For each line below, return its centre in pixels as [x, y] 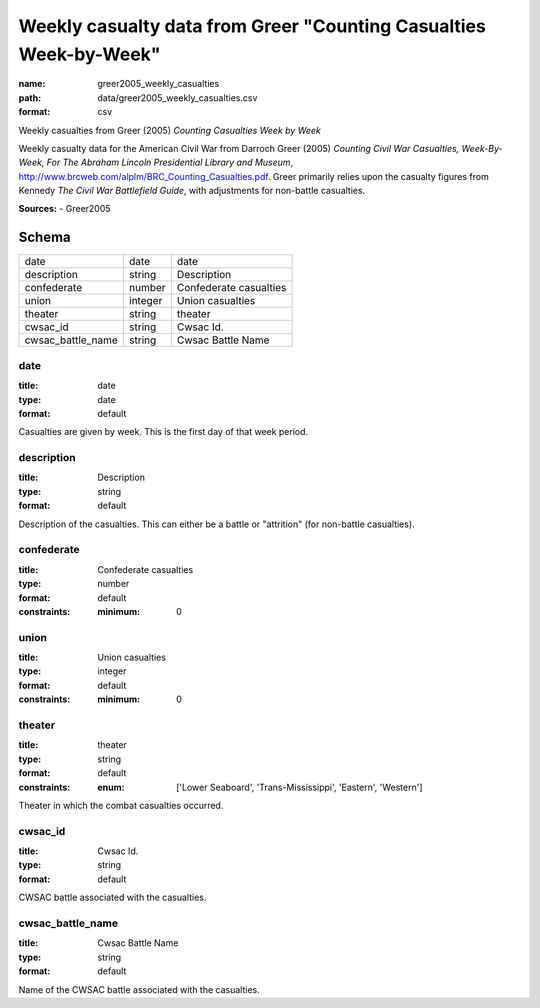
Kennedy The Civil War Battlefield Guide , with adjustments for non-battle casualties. [192, 191]
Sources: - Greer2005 [64, 209]
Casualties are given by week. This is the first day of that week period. [163, 432]
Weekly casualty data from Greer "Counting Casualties [252, 26]
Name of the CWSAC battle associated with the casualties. [139, 989]
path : [30, 97]
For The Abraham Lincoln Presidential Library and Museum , [170, 162]
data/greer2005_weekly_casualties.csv [177, 97]
